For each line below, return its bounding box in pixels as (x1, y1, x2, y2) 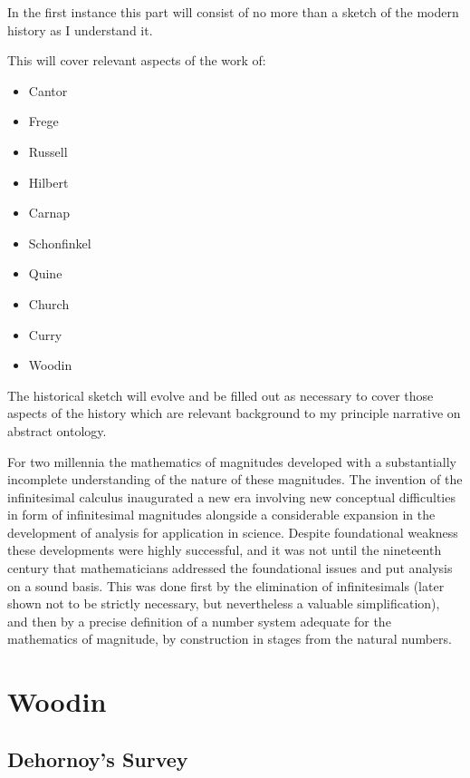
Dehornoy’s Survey (7, 744, 188, 773)
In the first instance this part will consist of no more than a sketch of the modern (7, 3, 459, 21)
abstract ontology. (7, 421, 107, 440)
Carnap (28, 203, 70, 222)
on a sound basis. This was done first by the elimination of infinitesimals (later (7, 576, 445, 595)
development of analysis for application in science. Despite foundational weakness (7, 522, 458, 541)
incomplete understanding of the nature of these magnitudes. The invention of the (7, 470, 463, 489)
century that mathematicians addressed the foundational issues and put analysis (7, 559, 453, 578)
